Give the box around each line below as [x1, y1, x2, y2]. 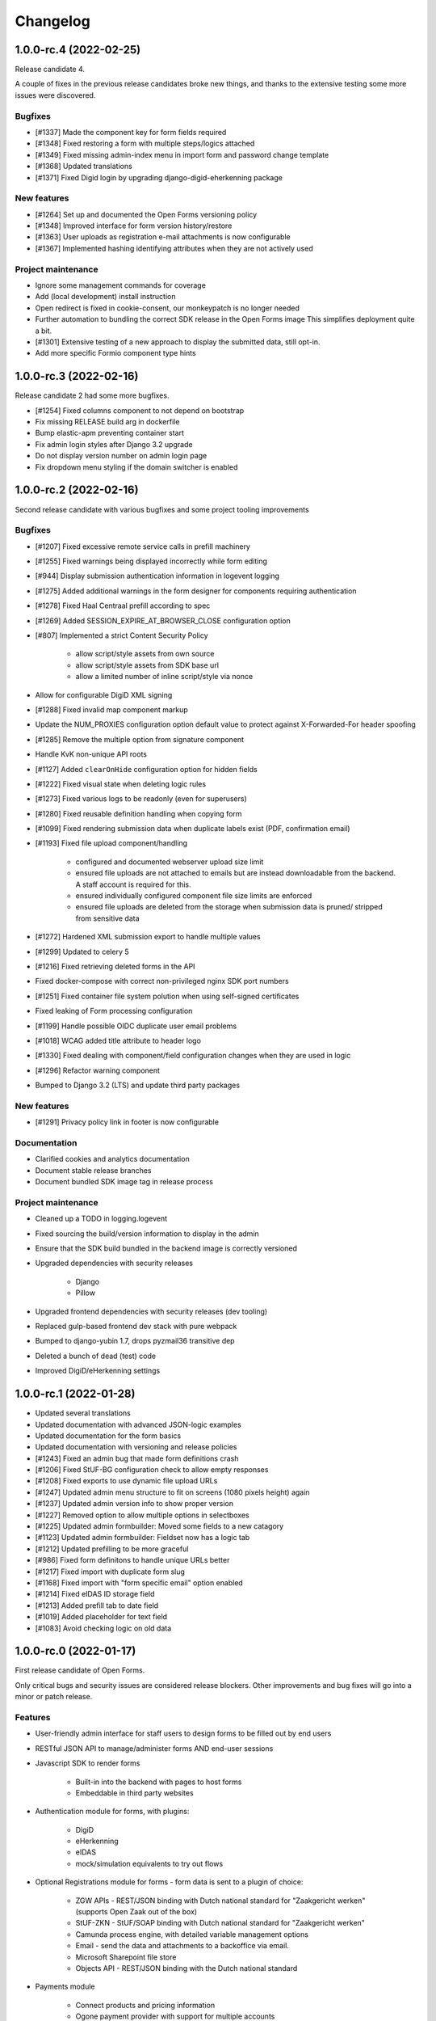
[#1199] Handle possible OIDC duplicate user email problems [35, 1021, 237, 1031]
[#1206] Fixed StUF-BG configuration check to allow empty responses [35, 1465, 269, 1475]
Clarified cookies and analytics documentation [35, 1154, 190, 1164]
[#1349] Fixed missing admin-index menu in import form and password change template [35, 150, 329, 159]
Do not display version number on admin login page [35, 451, 208, 461]
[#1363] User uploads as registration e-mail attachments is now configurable [35, 232, 291, 242]
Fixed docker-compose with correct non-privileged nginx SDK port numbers [35, 977, 290, 986]
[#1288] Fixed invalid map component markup [35, 704, 189, 715]
